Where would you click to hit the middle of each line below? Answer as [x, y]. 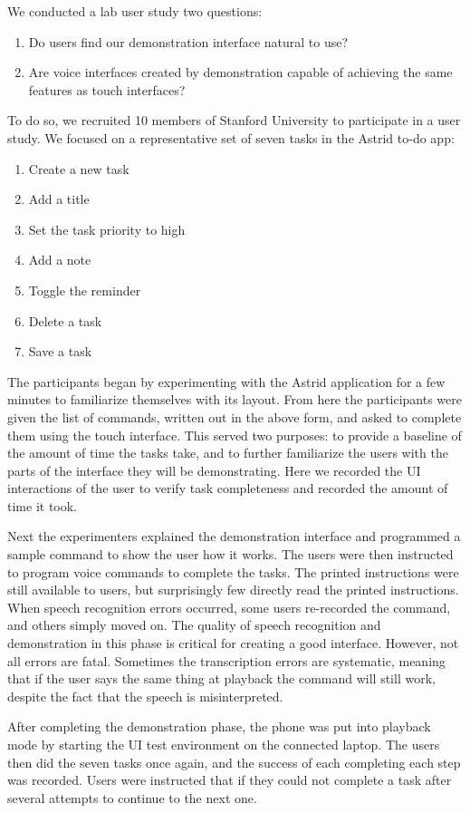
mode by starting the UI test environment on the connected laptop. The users [224, 744]
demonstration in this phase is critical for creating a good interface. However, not [233, 643]
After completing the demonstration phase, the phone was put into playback [219, 726]
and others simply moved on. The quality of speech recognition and [194, 625]
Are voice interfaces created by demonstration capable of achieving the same [240, 72]
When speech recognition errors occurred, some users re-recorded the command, [229, 607]
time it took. [42, 505]
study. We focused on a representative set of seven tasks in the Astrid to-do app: [231, 137]
